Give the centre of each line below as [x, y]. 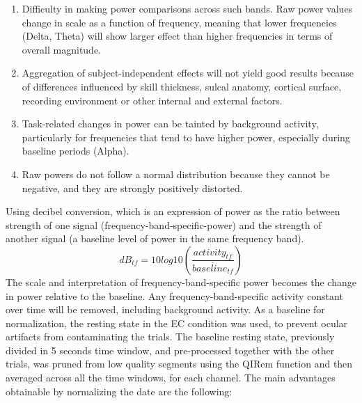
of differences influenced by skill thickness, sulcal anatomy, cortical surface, [182, 86]
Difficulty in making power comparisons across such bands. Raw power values [187, 8]
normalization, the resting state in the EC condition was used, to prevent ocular [177, 323]
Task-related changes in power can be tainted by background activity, [170, 124]
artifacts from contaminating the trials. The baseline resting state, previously [170, 337]
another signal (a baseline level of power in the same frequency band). [155, 238]
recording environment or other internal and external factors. [152, 100]
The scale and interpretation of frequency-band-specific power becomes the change [181, 282]
